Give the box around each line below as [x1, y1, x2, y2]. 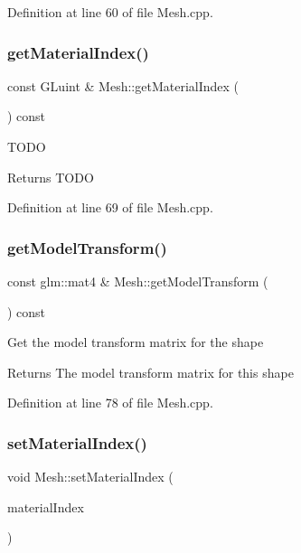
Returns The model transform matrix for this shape [7, 362, 294, 381]
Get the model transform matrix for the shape [7, 333, 264, 351]
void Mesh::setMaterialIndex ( [7, 467, 174, 486]
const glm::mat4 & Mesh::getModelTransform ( [7, 272, 268, 290]
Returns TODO [7, 167, 94, 186]
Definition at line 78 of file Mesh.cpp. [7, 393, 213, 412]
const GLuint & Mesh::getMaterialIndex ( [7, 76, 240, 95]
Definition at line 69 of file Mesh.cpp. [7, 198, 213, 217]
